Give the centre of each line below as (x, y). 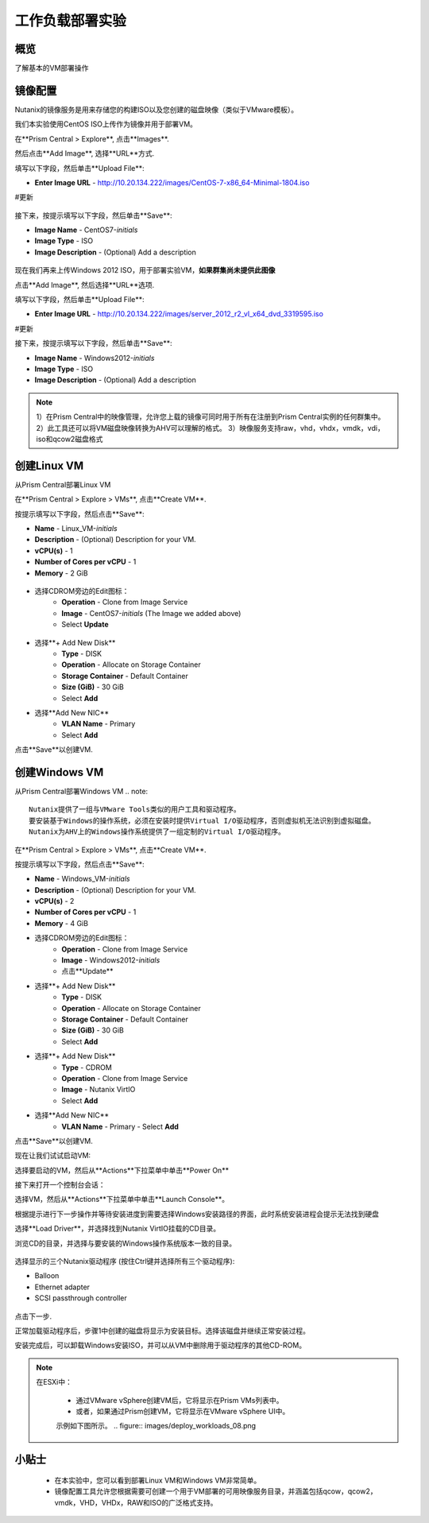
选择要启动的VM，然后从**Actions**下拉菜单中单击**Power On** (122, 1170)
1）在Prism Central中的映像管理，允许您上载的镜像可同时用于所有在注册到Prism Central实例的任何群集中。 (211, 417)
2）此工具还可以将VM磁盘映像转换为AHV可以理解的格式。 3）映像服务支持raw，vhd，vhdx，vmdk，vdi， (210, 428)
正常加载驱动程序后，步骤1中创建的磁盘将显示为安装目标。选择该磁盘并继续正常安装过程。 (162, 1331)
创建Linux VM (49, 465)
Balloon (47, 1276)
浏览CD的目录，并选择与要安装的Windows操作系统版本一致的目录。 (126, 1243)
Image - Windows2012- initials (111, 960)
